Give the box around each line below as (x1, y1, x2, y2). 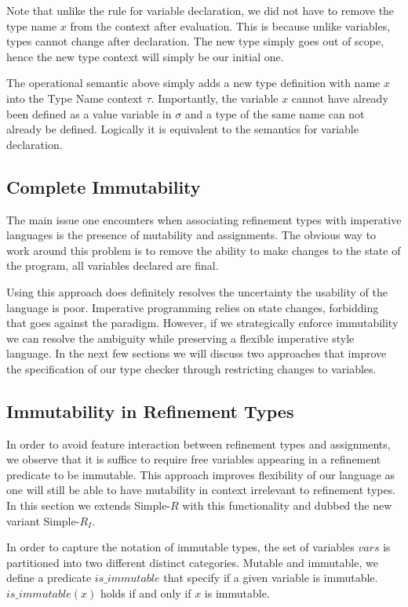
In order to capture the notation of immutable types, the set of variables (6, 539, 355, 555)
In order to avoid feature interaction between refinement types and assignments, (6, 435, 391, 452)
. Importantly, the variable (151, 89, 279, 106)
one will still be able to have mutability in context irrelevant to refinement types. (6, 482, 396, 498)
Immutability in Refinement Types (6, 398, 294, 423)
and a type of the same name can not (184, 105, 365, 122)
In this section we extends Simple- (6, 497, 171, 514)
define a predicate (6, 569, 92, 586)
